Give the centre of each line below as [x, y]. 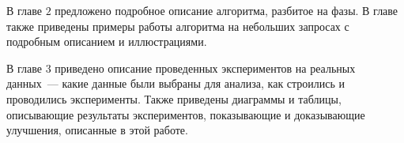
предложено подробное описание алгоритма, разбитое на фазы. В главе [227, 10]
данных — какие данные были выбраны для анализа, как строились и [176, 83]
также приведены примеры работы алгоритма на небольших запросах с [178, 26]
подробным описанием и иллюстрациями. [107, 41]
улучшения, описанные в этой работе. [97, 130]
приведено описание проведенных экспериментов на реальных [205, 68]
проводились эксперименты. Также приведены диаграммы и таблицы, [174, 98]
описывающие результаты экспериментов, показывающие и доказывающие [186, 114]
